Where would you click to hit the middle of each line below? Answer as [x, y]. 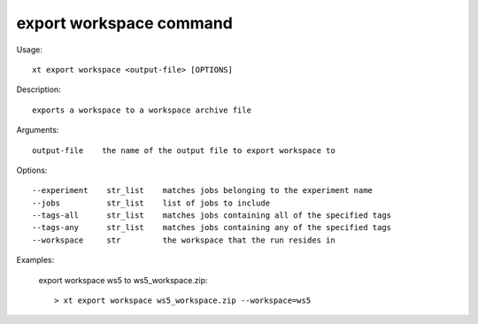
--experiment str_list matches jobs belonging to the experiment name [203, 191]
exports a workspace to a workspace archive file [142, 110]
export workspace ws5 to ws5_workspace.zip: [123, 280]
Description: [39, 89]
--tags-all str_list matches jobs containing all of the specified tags [212, 216]
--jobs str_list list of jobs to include [151, 203]
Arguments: [38, 130]
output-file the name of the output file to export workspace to [184, 150]
